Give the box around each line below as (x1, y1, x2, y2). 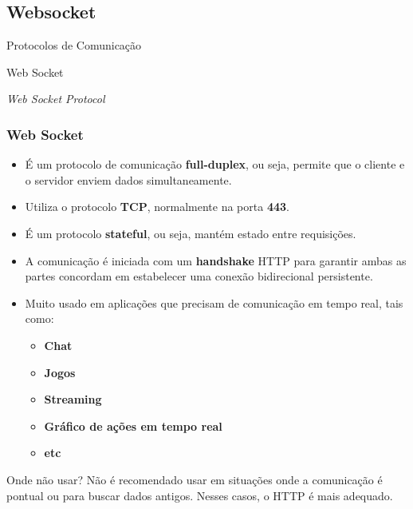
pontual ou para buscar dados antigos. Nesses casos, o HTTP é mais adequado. (6, 487, 393, 503)
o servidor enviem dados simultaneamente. (25, 171, 232, 188)
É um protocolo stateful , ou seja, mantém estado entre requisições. (25, 225, 356, 241)
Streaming (44, 391, 102, 408)
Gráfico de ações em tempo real (44, 417, 222, 434)
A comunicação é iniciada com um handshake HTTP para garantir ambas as (25, 252, 407, 268)
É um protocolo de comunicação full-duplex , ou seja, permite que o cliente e (25, 156, 405, 173)
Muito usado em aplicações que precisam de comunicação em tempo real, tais (25, 294, 403, 311)
